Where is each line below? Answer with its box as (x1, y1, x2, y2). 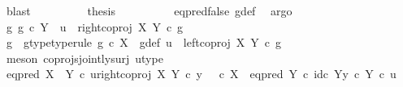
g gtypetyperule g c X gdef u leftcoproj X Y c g (6, 34, 282, 51)
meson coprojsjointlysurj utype (6, 49, 163, 66)
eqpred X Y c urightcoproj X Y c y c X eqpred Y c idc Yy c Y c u (6, 65, 396, 82)
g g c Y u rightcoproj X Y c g (6, 18, 184, 35)
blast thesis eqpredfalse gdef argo (6, 2, 292, 19)
